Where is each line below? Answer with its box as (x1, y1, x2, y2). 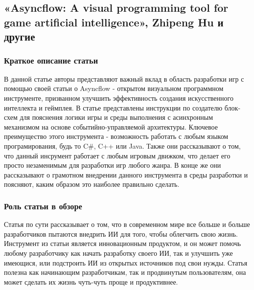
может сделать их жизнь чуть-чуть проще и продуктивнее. (4, 276, 178, 287)
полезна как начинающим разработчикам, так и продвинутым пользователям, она (4, 267, 246, 277)
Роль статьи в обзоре (4, 200, 82, 212)
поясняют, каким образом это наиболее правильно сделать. (4, 179, 180, 189)
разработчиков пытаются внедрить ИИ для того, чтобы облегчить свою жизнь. (4, 228, 238, 239)
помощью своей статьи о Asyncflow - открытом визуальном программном (4, 83, 224, 93)
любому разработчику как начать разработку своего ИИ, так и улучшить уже (4, 247, 233, 258)
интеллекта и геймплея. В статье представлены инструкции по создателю (4, 102, 223, 112)
